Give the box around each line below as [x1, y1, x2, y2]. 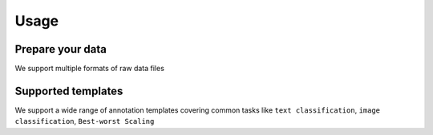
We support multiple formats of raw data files [14, 64, 164, 73]
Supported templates [14, 84, 123, 97]
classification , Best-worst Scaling [14, 117, 155, 126]
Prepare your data [14, 42, 107, 56]
